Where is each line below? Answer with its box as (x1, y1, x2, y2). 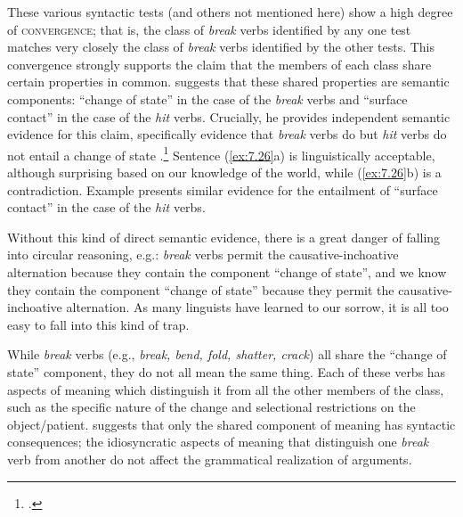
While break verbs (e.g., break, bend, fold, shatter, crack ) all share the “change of (7, 345, 447, 364)
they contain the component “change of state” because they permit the (7, 280, 394, 299)
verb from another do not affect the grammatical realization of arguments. (7, 449, 412, 468)
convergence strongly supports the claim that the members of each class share (7, 54, 432, 73)
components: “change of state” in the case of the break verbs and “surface (7, 89, 408, 108)
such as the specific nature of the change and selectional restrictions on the (7, 398, 416, 416)
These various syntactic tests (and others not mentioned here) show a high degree (7, 3, 453, 21)
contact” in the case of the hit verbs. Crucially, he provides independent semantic (7, 107, 451, 126)
